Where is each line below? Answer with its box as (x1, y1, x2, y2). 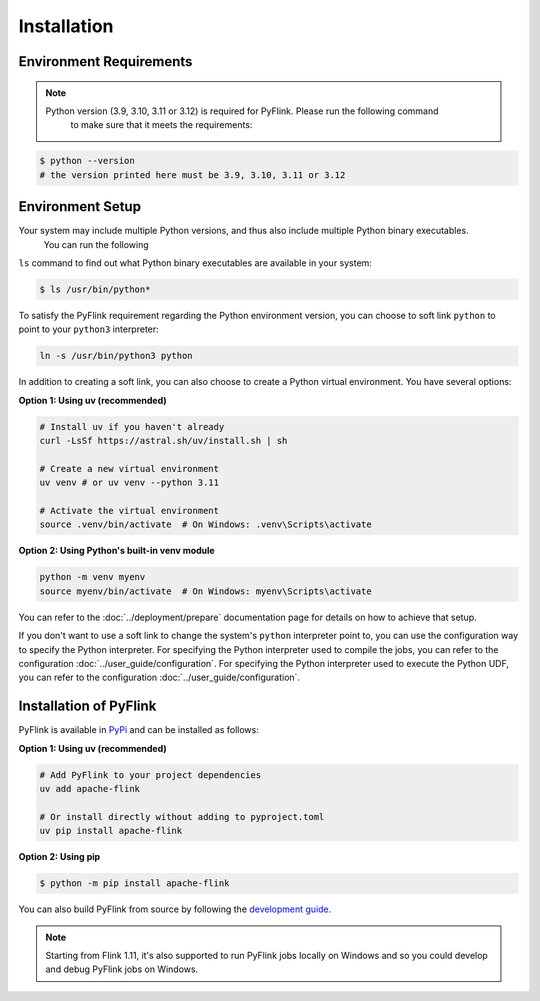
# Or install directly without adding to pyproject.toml (39, 811, 325, 822)
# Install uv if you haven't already (39, 421, 225, 432)
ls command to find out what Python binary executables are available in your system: (18, 257, 372, 269)
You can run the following (43, 238, 149, 250)
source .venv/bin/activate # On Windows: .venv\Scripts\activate (39, 519, 372, 530)
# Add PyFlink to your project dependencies (39, 769, 262, 780)
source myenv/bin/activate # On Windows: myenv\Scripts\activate (39, 585, 372, 597)
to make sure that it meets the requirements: (70, 119, 253, 131)
